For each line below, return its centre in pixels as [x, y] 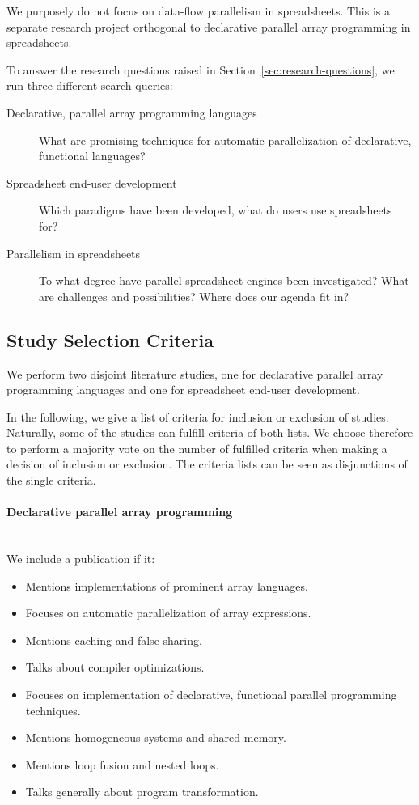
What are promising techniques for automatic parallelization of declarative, [225, 140]
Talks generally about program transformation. [142, 792]
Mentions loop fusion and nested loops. [122, 764]
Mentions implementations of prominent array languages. [167, 585]
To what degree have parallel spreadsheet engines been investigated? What [224, 280]
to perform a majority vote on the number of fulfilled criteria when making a [197, 448]
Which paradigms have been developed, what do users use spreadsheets [216, 210]
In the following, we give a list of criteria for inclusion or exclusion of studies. [198, 416]
